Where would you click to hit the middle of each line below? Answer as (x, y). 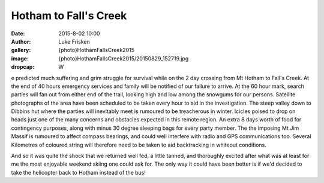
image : (20, 58)
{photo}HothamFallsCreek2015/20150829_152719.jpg (124, 58)
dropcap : (23, 67)
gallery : (21, 50)
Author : (21, 41)
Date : (18, 33)
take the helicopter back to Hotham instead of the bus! (79, 172)
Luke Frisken (74, 41)
